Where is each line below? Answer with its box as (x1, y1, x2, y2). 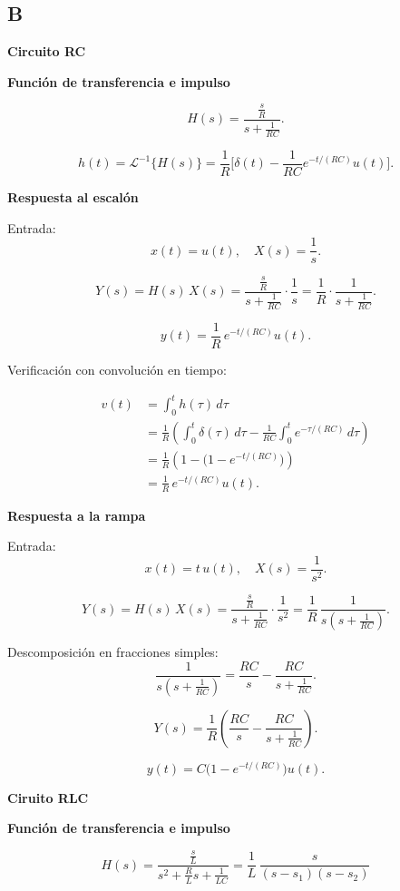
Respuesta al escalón (7, 188, 139, 207)
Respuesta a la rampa (7, 505, 146, 524)
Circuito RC (7, 42, 86, 61)
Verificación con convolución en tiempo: (7, 359, 227, 378)
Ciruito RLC (7, 788, 89, 807)
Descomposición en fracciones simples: (7, 642, 219, 661)
